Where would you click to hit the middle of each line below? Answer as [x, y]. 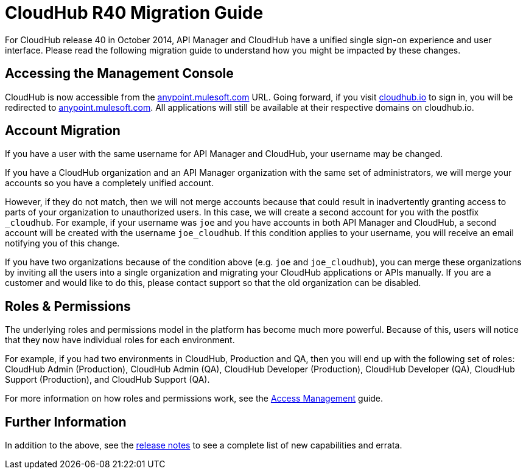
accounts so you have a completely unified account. [110, 183]
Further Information [66, 422]
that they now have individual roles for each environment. [120, 340]
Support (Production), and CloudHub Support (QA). [107, 380]
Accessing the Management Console [119, 74]
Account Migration [63, 131]
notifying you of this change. [62, 243]
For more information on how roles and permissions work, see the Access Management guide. [194, 399]
